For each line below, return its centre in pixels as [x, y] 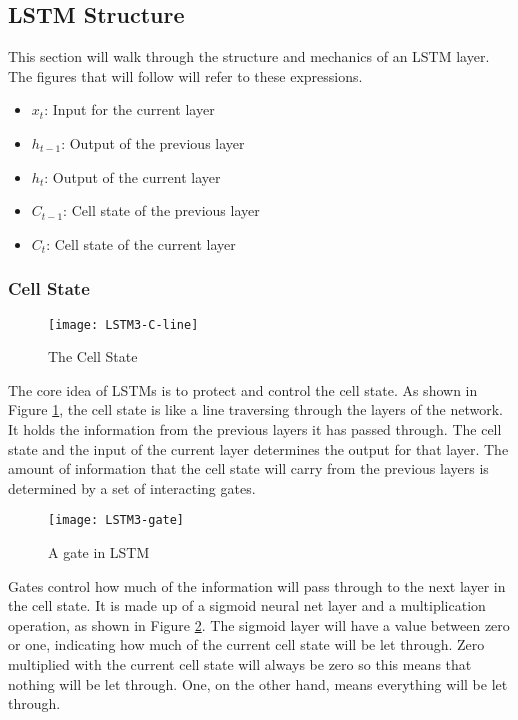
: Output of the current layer [132, 176]
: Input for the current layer [129, 109]
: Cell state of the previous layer [161, 210]
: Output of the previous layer [153, 142]
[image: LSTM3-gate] [116, 520]
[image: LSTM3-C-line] [123, 324]
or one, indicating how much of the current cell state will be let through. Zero [246, 644]
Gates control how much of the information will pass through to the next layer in [257, 585]
